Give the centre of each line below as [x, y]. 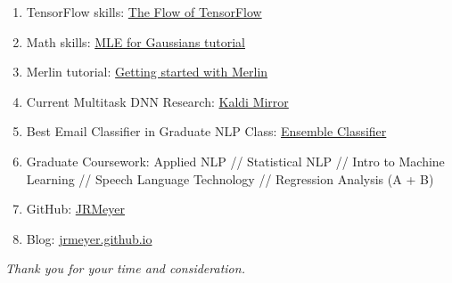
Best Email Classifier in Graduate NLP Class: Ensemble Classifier [206, 131]
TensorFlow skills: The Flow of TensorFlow [144, 12]
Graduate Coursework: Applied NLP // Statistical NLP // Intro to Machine [235, 161]
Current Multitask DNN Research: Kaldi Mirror [157, 101]
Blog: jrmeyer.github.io [89, 238]
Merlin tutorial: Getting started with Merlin [147, 72]
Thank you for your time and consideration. [125, 268]
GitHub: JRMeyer [76, 209]
